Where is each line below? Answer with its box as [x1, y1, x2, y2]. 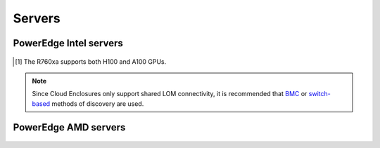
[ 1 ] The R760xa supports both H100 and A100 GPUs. [15, 57, 167, 66]
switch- [308, 90, 331, 98]
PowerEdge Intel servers [13, 37, 123, 49]
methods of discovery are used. [51, 99, 144, 108]
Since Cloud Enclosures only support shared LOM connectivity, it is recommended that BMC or [32, 90, 308, 98]
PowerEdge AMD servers [13, 121, 126, 133]
